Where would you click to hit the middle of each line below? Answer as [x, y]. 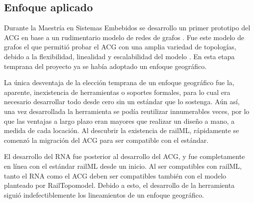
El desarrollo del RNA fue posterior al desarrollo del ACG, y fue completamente [125, 156]
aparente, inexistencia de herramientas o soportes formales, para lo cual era [117, 92]
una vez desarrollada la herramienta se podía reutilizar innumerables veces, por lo [127, 111]
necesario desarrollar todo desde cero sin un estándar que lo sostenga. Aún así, [122, 101]
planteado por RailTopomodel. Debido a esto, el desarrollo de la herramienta [119, 185]
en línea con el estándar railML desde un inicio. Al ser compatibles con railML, [123, 166]
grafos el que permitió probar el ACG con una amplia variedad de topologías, [120, 47]
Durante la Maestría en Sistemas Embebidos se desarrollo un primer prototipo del [127, 28]
